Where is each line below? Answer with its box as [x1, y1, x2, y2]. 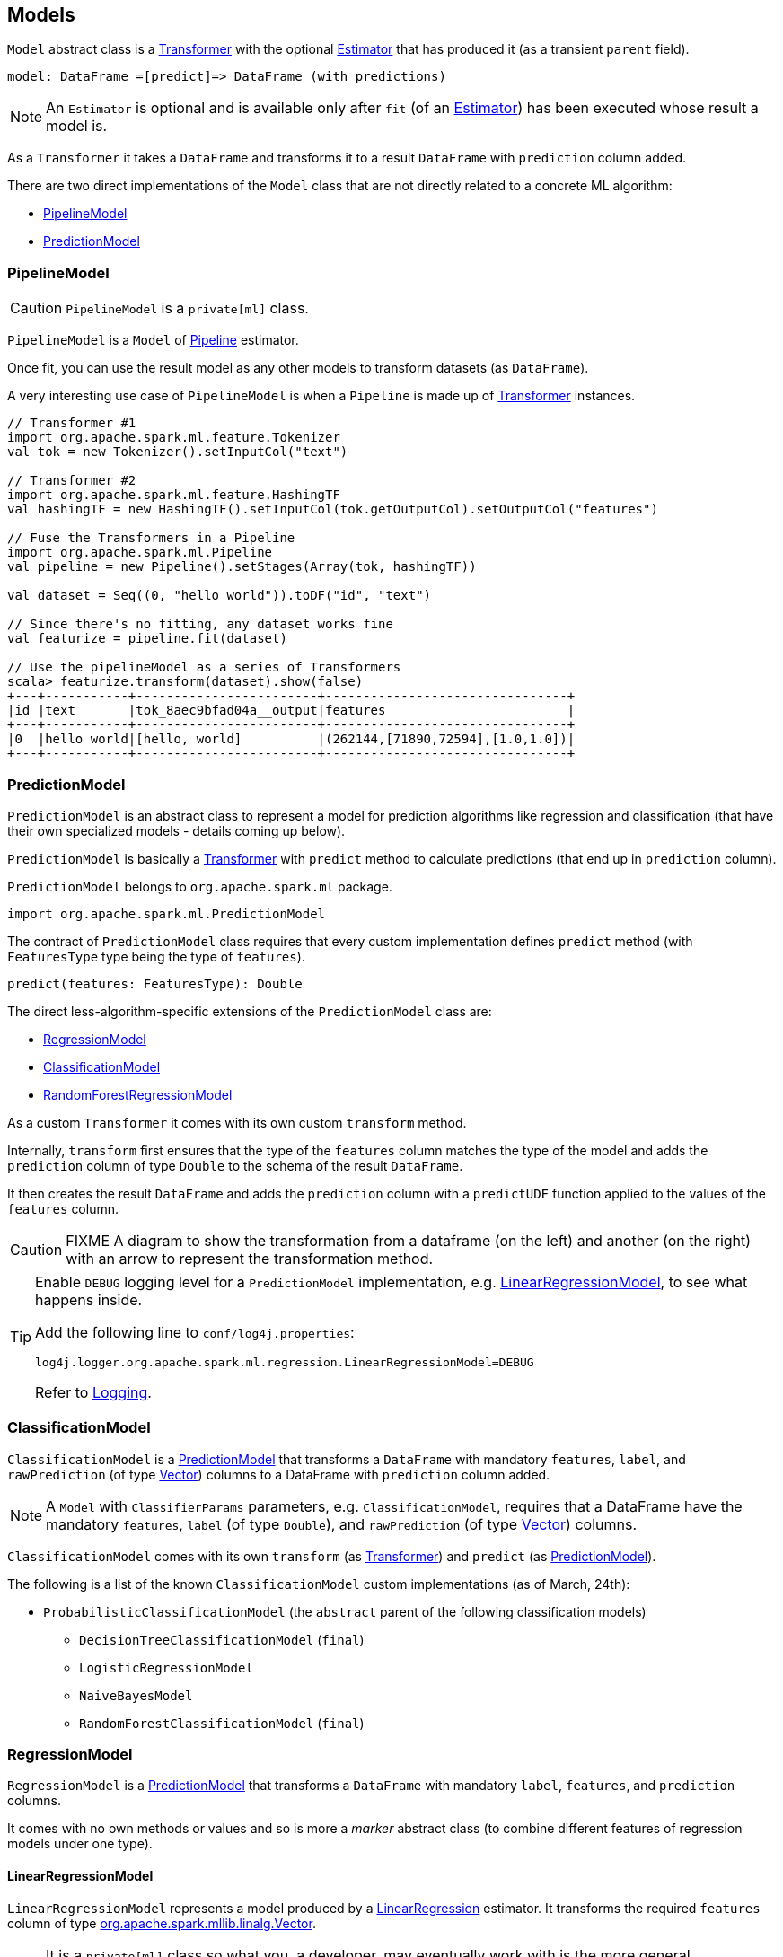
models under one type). [7, 1836, 153, 1852]
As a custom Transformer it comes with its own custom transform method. [7, 1114, 467, 1130]
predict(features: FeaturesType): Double [7, 976, 303, 991]
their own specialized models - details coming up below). [7, 822, 346, 838]
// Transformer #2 [7, 473, 136, 488]
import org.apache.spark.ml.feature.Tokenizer [7, 430, 340, 445]
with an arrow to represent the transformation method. [66, 1249, 434, 1268]
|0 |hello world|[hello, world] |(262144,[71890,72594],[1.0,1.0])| [7, 732, 576, 747]
